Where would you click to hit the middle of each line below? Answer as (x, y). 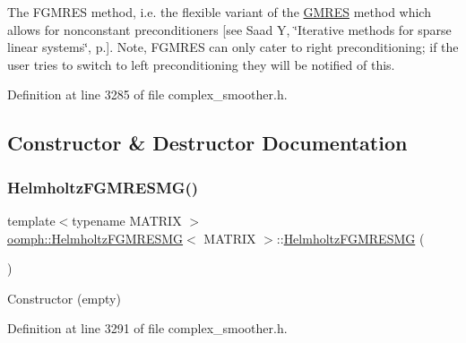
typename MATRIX (127, 220)
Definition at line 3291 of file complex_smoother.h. (147, 328)
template (31, 220)
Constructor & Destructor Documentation (207, 143)
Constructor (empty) (64, 298)
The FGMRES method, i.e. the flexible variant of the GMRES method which (219, 12)
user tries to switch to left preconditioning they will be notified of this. (201, 64)
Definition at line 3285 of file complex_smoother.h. (147, 94)
